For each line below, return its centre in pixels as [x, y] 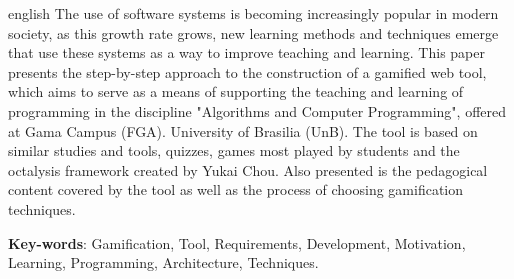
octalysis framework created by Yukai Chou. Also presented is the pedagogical [248, 169]
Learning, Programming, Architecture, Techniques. [163, 262]
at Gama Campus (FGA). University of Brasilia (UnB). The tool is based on [243, 130]
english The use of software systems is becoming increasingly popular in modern [253, 13]
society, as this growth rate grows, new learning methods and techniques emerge [253, 32]
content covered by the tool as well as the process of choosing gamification [236, 189]
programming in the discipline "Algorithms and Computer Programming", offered [257, 110]
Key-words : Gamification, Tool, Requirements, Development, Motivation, [237, 242]
